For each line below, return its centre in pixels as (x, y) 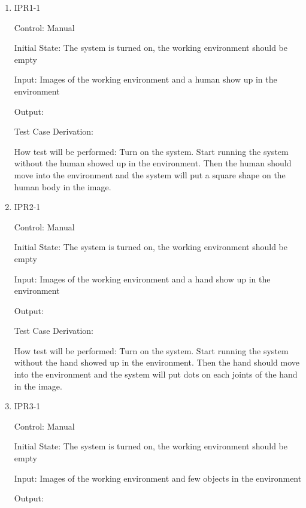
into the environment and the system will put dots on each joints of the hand (156, 374)
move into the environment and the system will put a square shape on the (150, 174)
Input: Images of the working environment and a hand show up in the (142, 279)
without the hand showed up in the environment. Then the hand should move (157, 362)
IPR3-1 (27, 406)
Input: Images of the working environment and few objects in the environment (158, 478)
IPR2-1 (27, 207)
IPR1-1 (27, 7)
